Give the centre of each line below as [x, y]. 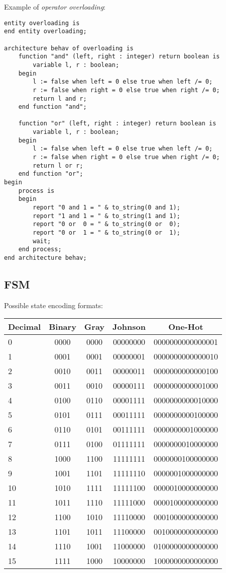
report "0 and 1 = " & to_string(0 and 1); [106, 208]
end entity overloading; [45, 31]
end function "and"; [52, 107]
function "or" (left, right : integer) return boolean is [117, 124]
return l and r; [60, 98]
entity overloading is [42, 23]
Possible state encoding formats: [53, 305]
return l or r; [58, 165]
